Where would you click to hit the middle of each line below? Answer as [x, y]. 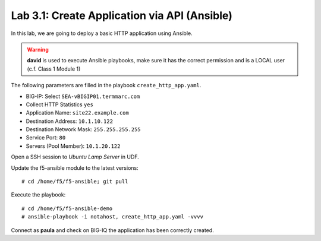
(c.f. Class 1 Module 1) [54, 69]
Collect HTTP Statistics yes [59, 104]
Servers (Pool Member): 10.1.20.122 [73, 146]
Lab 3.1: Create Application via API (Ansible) [122, 15]
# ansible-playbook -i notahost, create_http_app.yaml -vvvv [112, 217]
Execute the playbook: [38, 195]
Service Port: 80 [46, 138]
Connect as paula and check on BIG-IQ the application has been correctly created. [112, 230]
